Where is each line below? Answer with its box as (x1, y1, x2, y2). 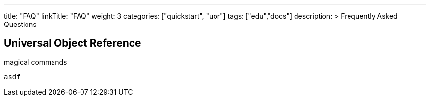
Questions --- (4, 20, 48, 28)
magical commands (4, 57, 67, 66)
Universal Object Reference (4, 37, 141, 50)
